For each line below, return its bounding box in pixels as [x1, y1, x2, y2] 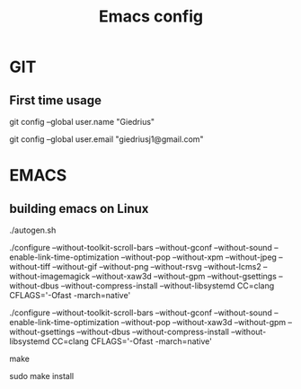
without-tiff [9, 261, 51, 271]
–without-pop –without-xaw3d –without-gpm [120, 317, 287, 327]
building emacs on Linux [9, 200, 149, 217]
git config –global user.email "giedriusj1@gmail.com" [9, 134, 204, 145]
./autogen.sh [9, 225, 57, 235]
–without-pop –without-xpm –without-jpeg [120, 252, 277, 262]
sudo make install [9, 371, 75, 381]
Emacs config [98, 6, 204, 27]
